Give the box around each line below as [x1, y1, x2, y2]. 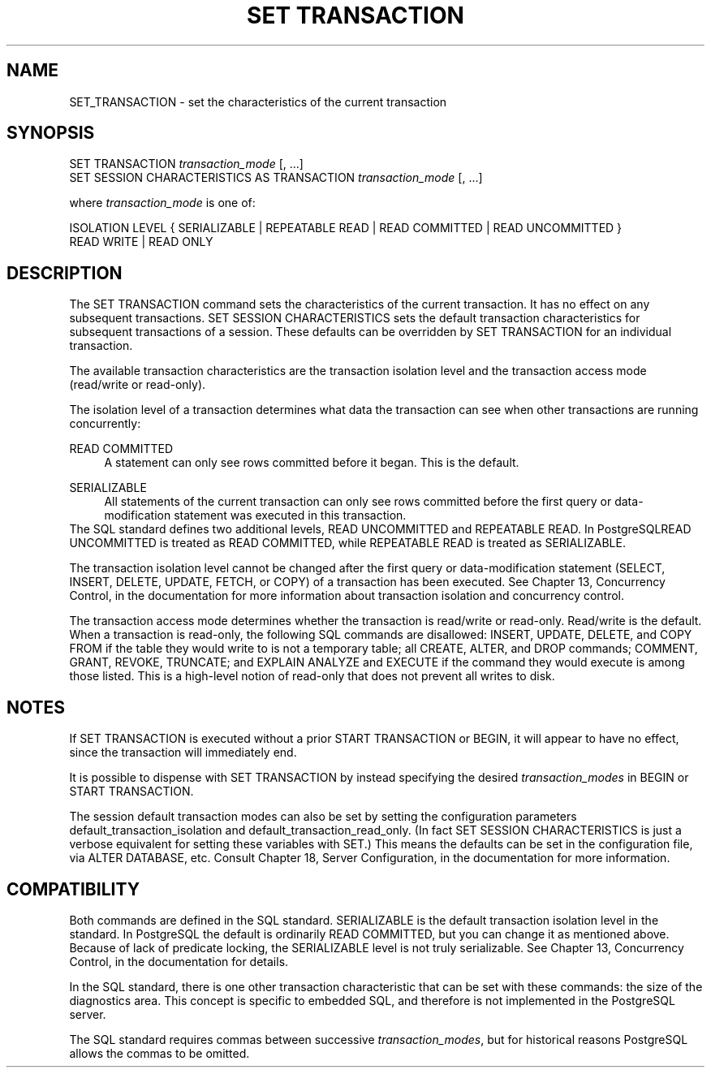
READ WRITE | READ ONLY [69, 235, 213, 249]
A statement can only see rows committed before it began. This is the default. [104, 455, 519, 470]
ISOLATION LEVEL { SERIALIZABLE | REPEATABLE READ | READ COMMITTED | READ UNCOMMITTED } [69, 221, 623, 235]
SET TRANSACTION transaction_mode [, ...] [69, 157, 304, 171]
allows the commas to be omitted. [69, 1046, 250, 1060]
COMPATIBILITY [6, 878, 140, 899]
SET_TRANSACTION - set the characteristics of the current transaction [69, 94, 447, 109]
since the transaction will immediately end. [69, 745, 297, 760]
